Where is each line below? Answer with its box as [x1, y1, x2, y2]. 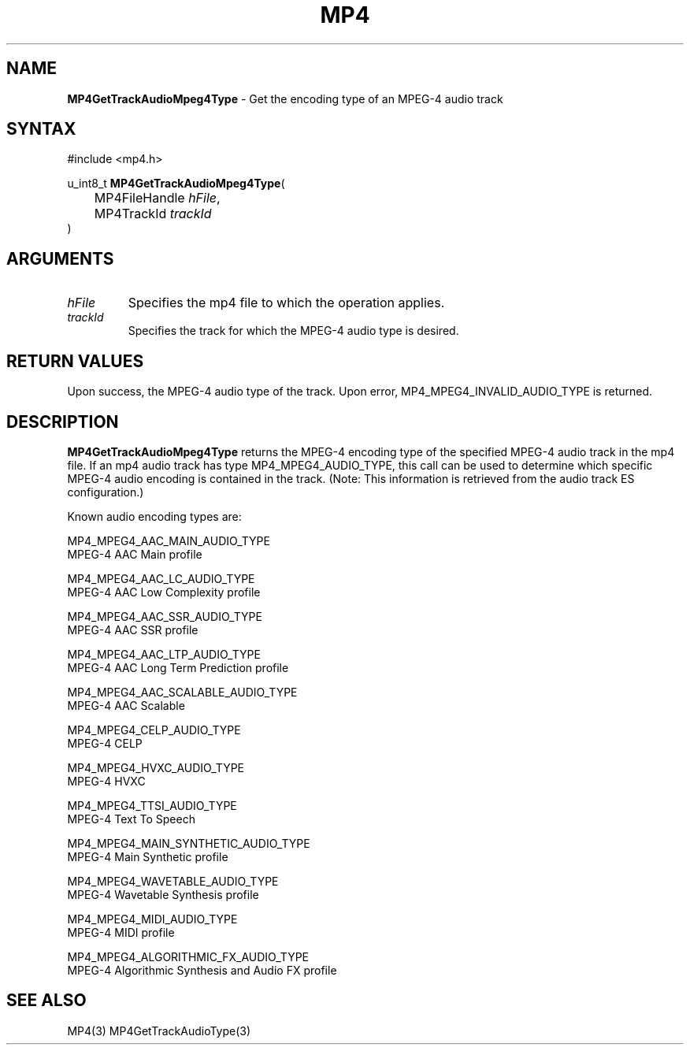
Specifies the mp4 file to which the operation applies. [128, 295, 445, 311]
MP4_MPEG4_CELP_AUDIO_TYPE [67, 722, 241, 737]
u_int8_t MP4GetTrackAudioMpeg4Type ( [67, 176, 285, 191]
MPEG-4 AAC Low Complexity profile [67, 585, 261, 599]
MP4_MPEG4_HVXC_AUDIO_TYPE [67, 760, 244, 774]
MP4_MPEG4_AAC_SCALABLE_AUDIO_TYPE [67, 685, 298, 699]
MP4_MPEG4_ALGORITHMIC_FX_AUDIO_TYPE [67, 949, 310, 964]
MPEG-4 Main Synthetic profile [67, 849, 228, 863]
